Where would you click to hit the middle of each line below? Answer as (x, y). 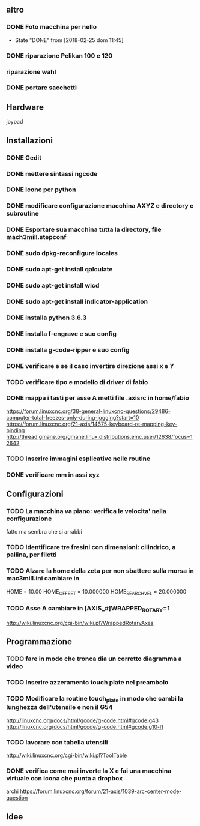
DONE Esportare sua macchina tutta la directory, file (84, 229)
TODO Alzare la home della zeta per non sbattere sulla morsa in (100, 571)
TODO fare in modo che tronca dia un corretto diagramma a (94, 659)
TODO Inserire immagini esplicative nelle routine (78, 459)
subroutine (23, 214)
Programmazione (39, 642)
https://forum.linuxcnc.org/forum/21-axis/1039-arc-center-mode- (101, 791)
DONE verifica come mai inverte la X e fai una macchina (89, 771)
